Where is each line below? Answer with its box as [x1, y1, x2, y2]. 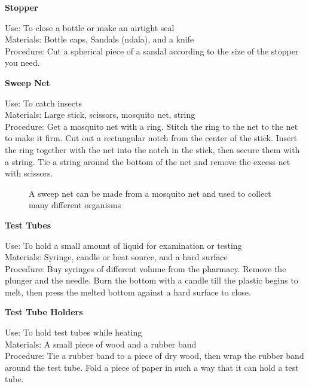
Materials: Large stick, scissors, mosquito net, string [5, 108, 195, 121]
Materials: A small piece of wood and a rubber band [5, 337, 197, 350]
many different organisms [29, 199, 121, 211]
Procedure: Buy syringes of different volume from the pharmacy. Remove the [5, 262, 286, 275]
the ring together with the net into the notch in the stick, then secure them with [5, 143, 300, 156]
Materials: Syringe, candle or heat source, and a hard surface [5, 251, 228, 263]
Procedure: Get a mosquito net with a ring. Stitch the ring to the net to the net [5, 120, 298, 132]
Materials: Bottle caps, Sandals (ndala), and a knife [5, 33, 194, 45]
